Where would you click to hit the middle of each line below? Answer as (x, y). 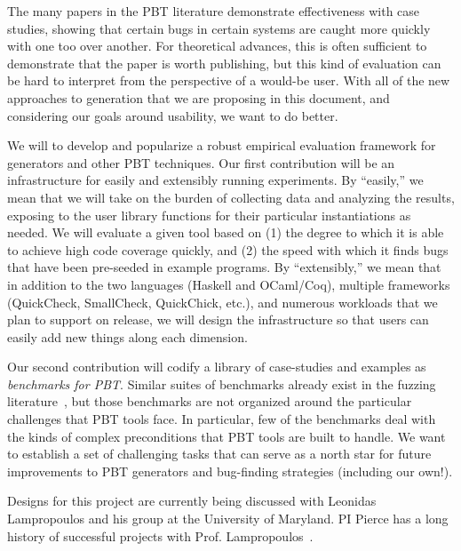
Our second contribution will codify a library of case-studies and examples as (217, 367)
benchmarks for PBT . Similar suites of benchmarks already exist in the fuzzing (222, 383)
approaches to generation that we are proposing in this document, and (199, 97)
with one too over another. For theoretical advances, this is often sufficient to (217, 46)
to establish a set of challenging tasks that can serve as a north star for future (219, 454)
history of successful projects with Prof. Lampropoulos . (160, 535)
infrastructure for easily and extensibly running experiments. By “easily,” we (215, 180)
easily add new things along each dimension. (127, 336)
